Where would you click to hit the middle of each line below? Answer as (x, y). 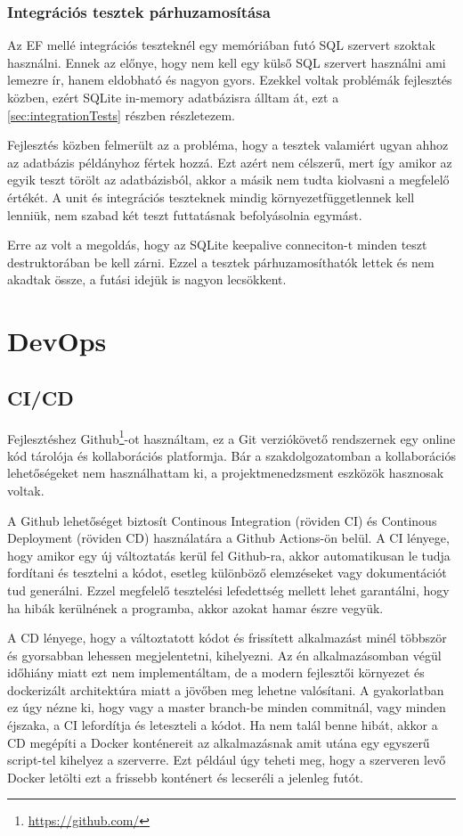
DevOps (57, 341)
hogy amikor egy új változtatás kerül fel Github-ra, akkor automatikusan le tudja (229, 555)
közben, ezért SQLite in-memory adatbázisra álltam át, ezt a (173, 97)
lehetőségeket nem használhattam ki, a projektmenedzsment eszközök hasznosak (226, 473)
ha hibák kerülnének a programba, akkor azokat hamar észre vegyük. (195, 607)
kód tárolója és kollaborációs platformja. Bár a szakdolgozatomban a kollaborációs (231, 455)
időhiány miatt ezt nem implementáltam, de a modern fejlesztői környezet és (216, 672)
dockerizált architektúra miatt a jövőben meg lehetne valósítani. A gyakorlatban (226, 689)
